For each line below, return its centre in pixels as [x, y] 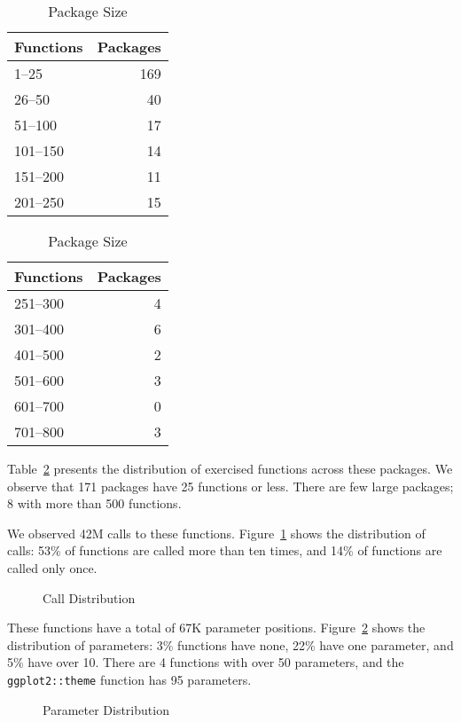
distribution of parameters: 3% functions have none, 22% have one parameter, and [230, 644]
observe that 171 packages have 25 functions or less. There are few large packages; [230, 486]
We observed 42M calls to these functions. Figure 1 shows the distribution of [216, 533]
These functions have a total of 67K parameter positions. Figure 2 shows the [216, 628]
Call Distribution [89, 597]
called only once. [52, 567]
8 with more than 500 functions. [94, 503]
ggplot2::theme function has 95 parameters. [129, 679]
